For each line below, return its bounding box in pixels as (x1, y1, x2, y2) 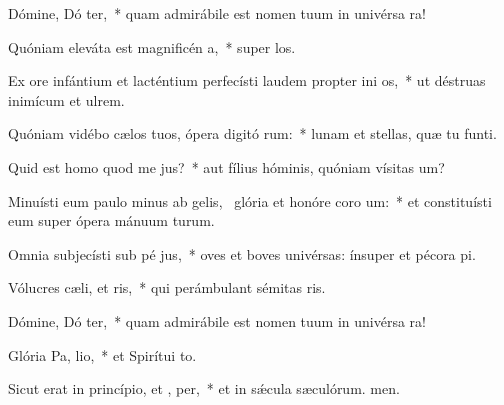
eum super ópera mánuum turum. (8, 210, 215, 231)
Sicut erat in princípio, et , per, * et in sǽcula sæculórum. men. (8, 378, 400, 399)
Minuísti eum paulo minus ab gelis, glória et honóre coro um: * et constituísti (8, 190, 492, 211)
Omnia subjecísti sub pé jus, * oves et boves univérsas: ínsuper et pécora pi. (8, 243, 476, 264)
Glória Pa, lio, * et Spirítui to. (8, 344, 197, 365)
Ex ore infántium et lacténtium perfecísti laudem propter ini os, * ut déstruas (8, 70, 486, 91)
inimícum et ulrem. (8, 89, 125, 110)
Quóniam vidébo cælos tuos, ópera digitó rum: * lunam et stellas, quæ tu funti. (8, 123, 497, 144)
